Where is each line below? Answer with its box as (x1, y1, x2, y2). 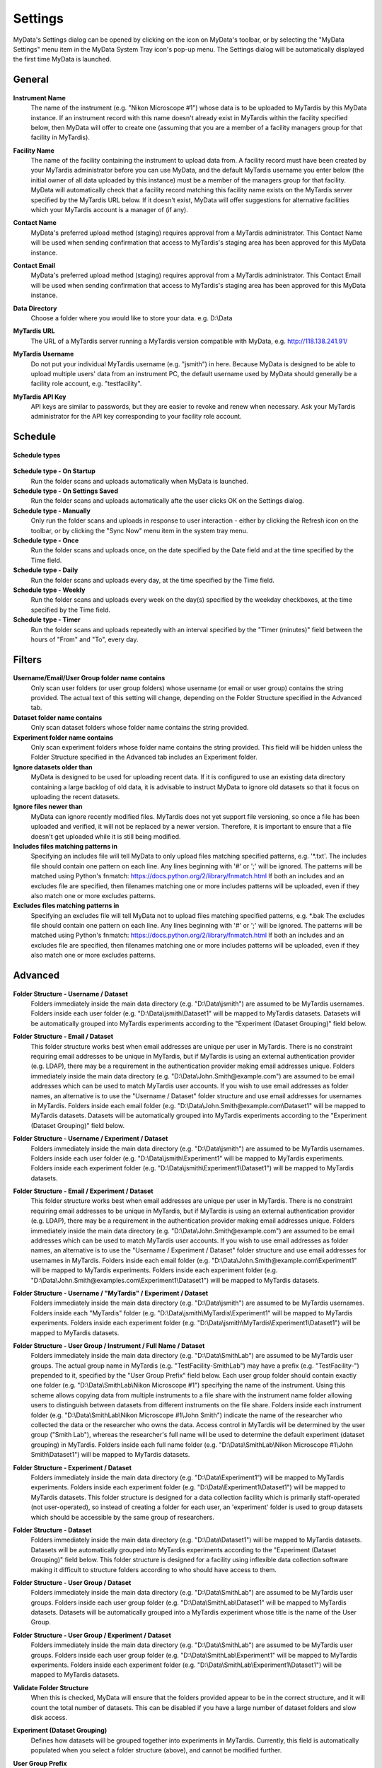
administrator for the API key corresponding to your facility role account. (30, 412, 242, 421)
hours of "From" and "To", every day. (30, 635, 139, 644)
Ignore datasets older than (13, 762, 93, 771)
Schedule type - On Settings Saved (13, 487, 118, 495)
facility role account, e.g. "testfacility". (30, 379, 142, 388)
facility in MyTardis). (30, 133, 90, 141)
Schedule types (13, 450, 61, 459)
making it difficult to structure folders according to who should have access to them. (30, 1565, 277, 1574)
